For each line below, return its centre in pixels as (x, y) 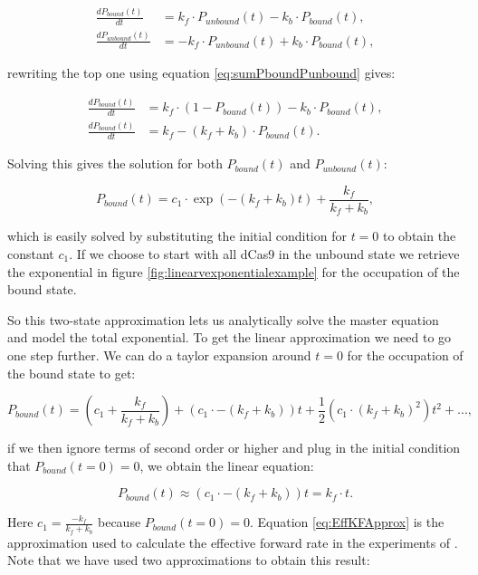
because (119, 522)
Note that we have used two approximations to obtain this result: (189, 560)
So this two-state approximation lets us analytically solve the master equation (223, 319)
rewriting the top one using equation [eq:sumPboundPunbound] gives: (201, 73)
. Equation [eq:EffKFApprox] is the (347, 522)
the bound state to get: (72, 373)
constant (31, 253)
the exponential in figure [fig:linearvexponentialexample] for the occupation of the (234, 271)
